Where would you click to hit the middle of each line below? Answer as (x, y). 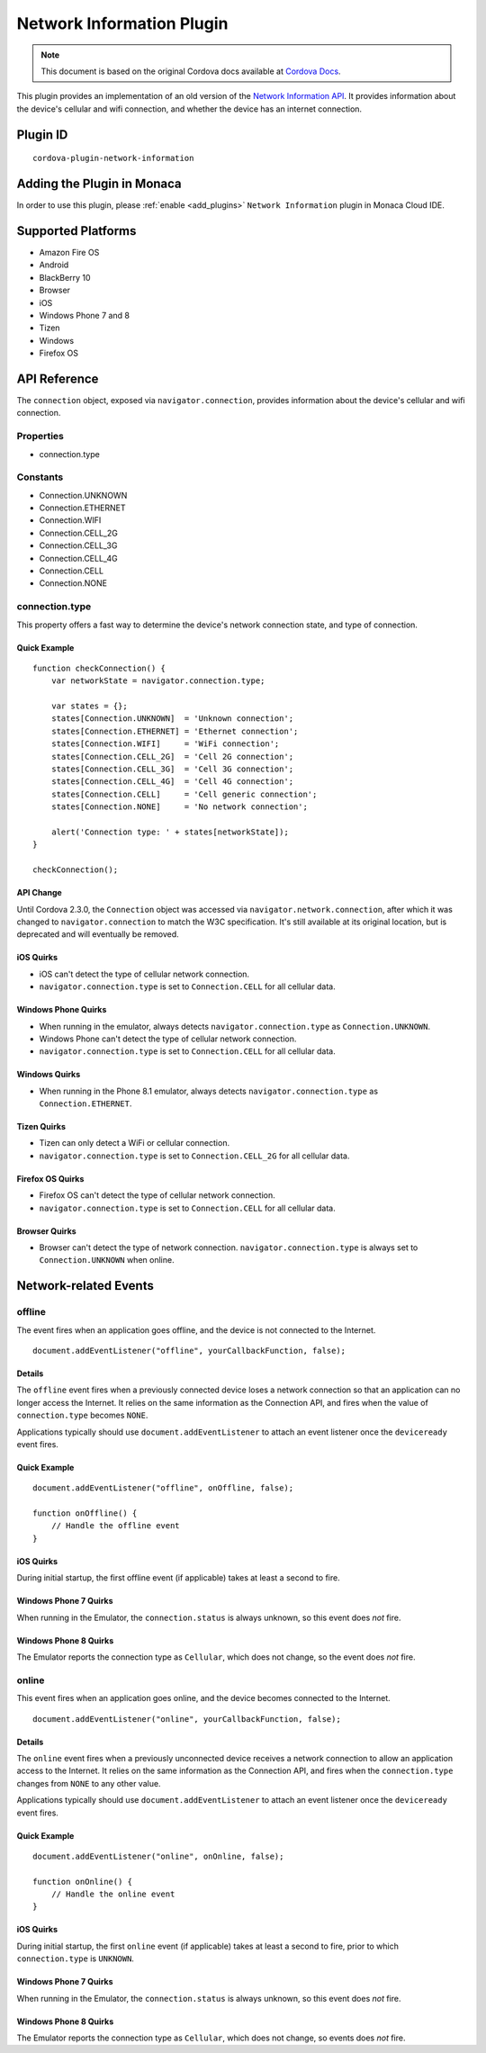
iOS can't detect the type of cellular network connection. (144, 974)
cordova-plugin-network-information (113, 158)
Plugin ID (42, 135)
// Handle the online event (113, 1894)
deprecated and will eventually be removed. (98, 934)
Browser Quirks (46, 1231)
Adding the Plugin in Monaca (99, 183)
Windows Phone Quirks (62, 1010)
